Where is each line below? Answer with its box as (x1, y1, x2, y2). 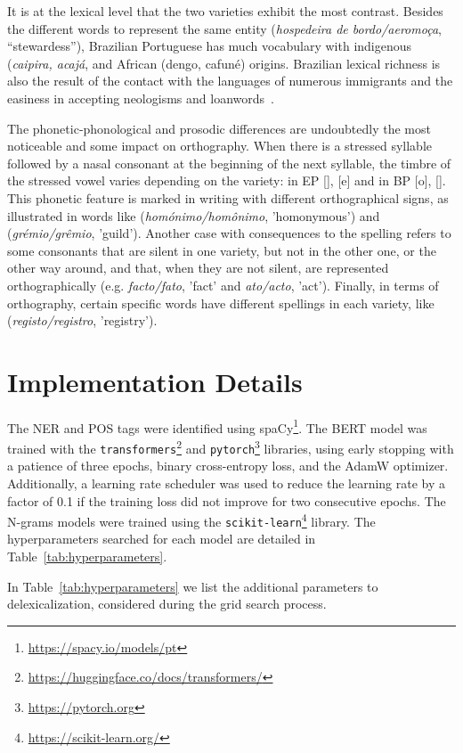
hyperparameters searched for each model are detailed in (7, 529, 316, 548)
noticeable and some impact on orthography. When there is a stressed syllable (7, 136, 432, 155)
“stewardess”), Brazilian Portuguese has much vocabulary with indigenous (7, 37, 412, 55)
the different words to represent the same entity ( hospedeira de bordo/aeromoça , (7, 19, 442, 37)
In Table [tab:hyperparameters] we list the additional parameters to (7, 577, 378, 595)
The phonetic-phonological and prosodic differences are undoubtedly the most (7, 119, 431, 137)
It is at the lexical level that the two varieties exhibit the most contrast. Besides (7, 2, 443, 20)
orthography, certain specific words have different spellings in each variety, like (7, 293, 435, 312)
